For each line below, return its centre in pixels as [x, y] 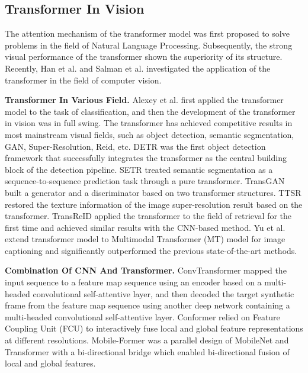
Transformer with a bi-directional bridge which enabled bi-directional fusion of [147, 351]
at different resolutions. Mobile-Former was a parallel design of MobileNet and [147, 340]
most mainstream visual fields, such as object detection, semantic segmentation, [150, 134]
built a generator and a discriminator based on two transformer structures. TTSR [153, 192]
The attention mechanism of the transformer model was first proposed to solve [147, 33]
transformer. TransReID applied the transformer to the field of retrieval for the [148, 216]
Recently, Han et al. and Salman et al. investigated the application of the [138, 68]
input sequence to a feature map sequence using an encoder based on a [133, 282]
